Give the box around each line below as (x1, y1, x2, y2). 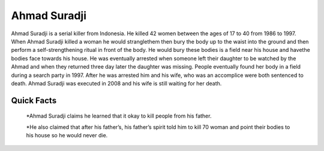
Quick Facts (11, 95, 57, 106)
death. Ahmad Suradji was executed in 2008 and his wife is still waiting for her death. (11, 79, 222, 87)
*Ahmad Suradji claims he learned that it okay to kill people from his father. (26, 112, 212, 119)
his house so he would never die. (26, 132, 108, 139)
